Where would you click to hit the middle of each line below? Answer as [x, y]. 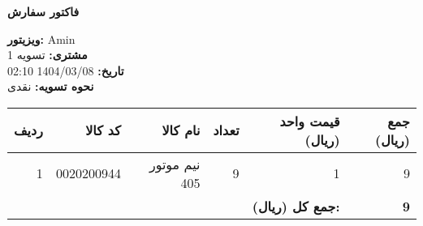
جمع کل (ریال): [296, 206]
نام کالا [181, 130]
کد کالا [103, 130]
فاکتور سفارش [43, 11]
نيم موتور [175, 164]
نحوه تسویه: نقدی [51, 86]
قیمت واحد [310, 121]
